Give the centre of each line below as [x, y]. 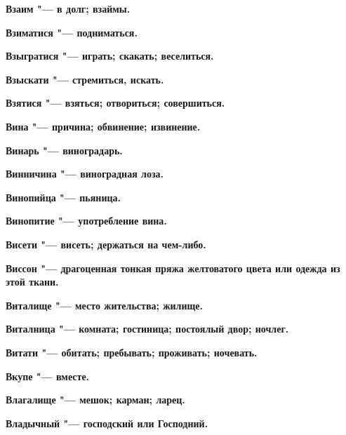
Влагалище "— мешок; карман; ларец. [95, 400]
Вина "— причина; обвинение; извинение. [103, 126]
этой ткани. [32, 282]
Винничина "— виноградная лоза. [85, 174]
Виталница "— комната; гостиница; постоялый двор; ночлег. [147, 329]
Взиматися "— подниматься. [72, 32]
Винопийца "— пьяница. [64, 197]
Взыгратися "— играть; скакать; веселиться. [110, 56]
